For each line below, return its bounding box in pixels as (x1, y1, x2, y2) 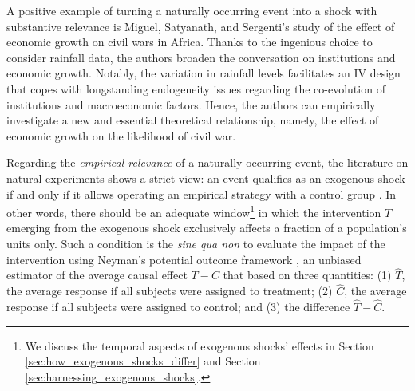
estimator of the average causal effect (6, 267, 188, 283)
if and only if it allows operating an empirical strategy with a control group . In (6, 185, 397, 202)
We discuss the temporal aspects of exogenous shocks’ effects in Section (25, 337, 374, 353)
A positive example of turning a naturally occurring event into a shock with (6, 2, 377, 18)
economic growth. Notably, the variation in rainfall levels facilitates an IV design (6, 65, 401, 81)
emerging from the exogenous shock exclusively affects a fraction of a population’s (6, 219, 407, 236)
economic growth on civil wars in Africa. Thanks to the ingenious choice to (6, 34, 373, 50)
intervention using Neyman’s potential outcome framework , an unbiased (6, 251, 362, 267)
